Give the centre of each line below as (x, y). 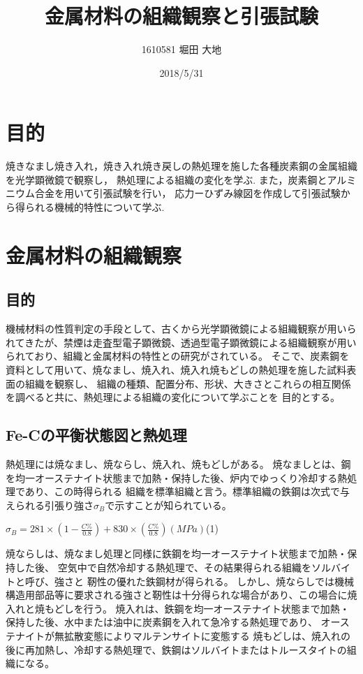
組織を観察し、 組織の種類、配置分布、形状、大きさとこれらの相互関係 (188, 383)
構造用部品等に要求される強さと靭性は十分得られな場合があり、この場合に (177, 595)
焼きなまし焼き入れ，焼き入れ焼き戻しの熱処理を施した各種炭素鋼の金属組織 (181, 166)
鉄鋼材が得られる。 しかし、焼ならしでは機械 (250, 581)
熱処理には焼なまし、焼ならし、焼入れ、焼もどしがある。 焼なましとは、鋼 (178, 463)
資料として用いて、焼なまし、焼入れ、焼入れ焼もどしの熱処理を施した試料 (176, 369)
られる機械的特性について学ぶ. (95, 207)
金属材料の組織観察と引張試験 (181, 16)
